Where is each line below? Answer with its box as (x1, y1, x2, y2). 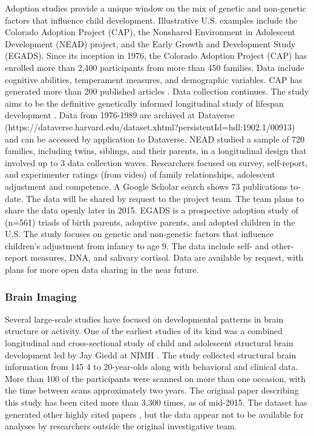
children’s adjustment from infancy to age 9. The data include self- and (5, 239, 269, 252)
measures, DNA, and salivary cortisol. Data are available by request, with (30, 251, 304, 264)
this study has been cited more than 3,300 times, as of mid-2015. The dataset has (5, 396, 307, 409)
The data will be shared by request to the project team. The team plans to (25, 192, 304, 204)
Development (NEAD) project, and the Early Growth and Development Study (5, 37, 296, 50)
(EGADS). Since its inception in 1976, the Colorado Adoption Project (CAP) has (5, 49, 307, 62)
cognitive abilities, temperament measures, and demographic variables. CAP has (5, 73, 303, 86)
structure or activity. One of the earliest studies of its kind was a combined (5, 324, 283, 337)
